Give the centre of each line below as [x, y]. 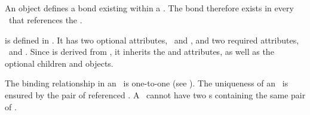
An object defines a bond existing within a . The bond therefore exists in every [149, 8]
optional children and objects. [59, 63]
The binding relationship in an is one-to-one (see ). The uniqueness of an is [147, 83]
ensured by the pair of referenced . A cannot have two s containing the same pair [155, 94]
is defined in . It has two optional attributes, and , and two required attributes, [152, 40]
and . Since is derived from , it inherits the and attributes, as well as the [141, 52]
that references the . [45, 19]
